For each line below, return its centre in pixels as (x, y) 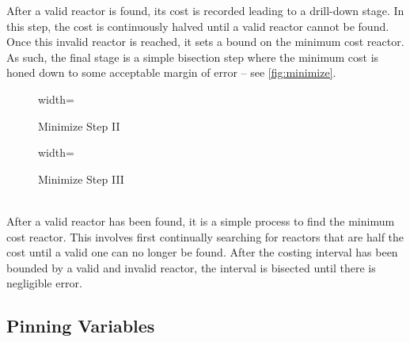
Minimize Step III (81, 179)
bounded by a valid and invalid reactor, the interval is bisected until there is (191, 267)
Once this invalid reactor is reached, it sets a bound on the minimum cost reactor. (205, 42)
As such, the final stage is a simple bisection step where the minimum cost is (193, 57)
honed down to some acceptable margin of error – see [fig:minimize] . (171, 72)
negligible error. (44, 283)
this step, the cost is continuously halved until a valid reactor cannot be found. (198, 26)
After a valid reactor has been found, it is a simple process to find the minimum (201, 220)
